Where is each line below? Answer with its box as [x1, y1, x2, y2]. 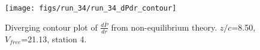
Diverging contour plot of [5, 21, 98, 33]
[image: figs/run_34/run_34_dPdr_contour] [5, 4, 177, 12]
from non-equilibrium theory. [111, 21, 217, 33]
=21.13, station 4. [21, 32, 87, 45]
